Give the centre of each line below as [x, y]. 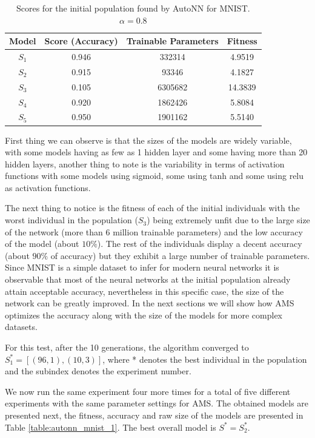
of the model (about [42, 244]
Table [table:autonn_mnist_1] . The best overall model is [111, 427]
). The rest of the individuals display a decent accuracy [200, 244]
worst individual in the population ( [71, 220]
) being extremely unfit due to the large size [228, 220]
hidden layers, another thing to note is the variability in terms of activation [145, 163]
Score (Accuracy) [81, 41]
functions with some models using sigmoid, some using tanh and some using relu [154, 176]
